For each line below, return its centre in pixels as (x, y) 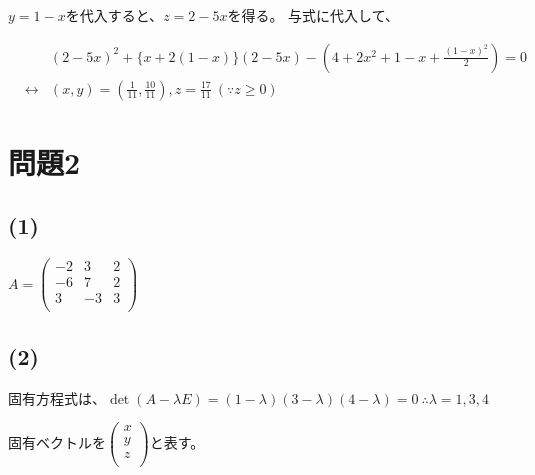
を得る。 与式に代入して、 (313, 15)
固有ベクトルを (57, 442)
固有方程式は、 (57, 397)
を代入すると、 (114, 15)
